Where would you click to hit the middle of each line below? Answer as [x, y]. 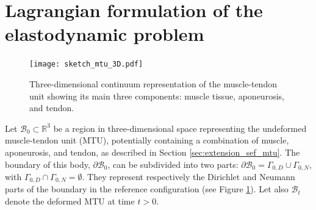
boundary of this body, [48, 164]
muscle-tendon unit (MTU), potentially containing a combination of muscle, [147, 140]
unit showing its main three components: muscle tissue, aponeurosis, [157, 96]
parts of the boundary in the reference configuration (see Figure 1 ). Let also [147, 189]
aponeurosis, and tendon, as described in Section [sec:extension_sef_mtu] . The [153, 152]
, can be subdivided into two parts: [173, 164]
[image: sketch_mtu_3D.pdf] [86, 64]
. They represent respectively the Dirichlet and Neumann [189, 176]
